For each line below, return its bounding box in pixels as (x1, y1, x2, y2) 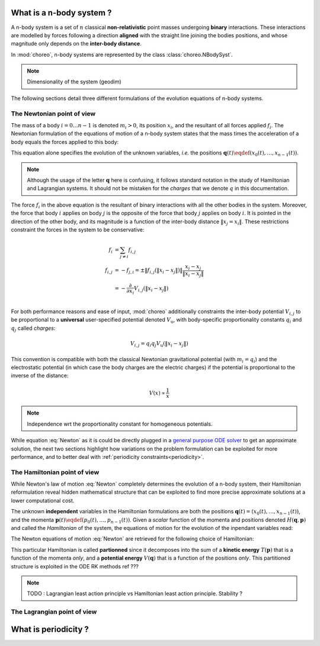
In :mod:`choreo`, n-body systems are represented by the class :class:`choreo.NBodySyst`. (11, 51, 233, 58)
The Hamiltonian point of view (11, 468, 100, 476)
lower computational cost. (11, 497, 75, 504)
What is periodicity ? (11, 624, 89, 634)
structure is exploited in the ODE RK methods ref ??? (11, 563, 139, 570)
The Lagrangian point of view (11, 608, 97, 616)
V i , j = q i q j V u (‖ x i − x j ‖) (130, 340, 189, 348)
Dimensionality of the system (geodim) (27, 78, 121, 85)
